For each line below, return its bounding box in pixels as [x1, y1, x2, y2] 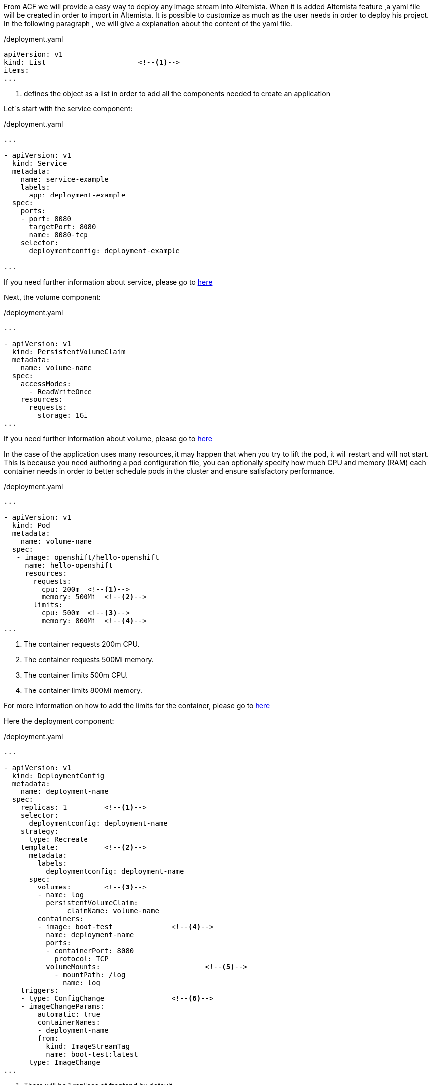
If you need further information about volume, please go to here [4, 434, 213, 443]
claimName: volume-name [67, 907, 159, 915]
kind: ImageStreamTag [46, 1042, 130, 1050]
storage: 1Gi [37, 411, 88, 419]
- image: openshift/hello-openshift [16, 553, 159, 561]
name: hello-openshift [25, 561, 113, 569]
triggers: [20, 986, 59, 994]
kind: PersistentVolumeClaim [12, 348, 126, 356]
